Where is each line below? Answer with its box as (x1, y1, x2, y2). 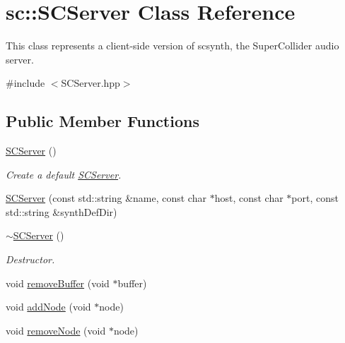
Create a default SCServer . (6, 167, 122, 181)
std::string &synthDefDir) (6, 204, 117, 219)
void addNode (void (6, 299, 91, 314)
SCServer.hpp (61, 76, 120, 90)
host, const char (214, 191, 283, 205)
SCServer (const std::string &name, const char (6, 191, 206, 205)
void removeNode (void (6, 323, 106, 337)
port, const (291, 191, 339, 205)
